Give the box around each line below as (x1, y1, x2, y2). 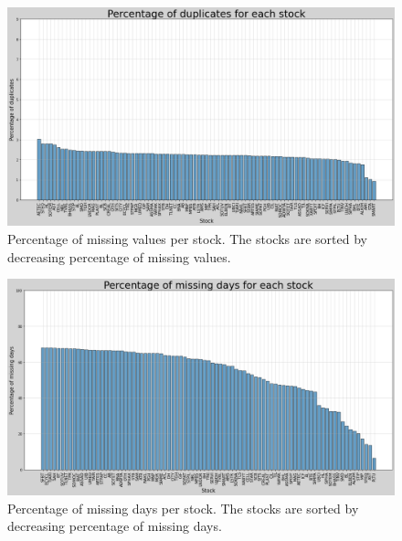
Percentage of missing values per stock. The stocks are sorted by (7, 228, 367, 248)
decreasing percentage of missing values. (7, 247, 231, 266)
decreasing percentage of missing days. (7, 516, 222, 536)
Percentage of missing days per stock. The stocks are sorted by (7, 498, 359, 517)
